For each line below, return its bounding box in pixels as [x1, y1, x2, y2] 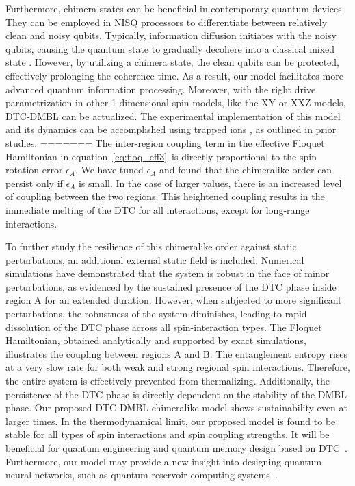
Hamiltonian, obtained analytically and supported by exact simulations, [5, 333, 306, 348]
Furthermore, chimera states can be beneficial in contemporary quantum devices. [5, 1, 345, 15]
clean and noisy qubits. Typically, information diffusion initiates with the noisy [5, 28, 337, 42]
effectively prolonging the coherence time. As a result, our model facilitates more [5, 68, 343, 82]
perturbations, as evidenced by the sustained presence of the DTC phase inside [5, 279, 337, 293]
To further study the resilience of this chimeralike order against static [5, 239, 297, 254]
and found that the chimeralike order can [159, 162, 332, 177]
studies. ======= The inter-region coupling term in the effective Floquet [5, 135, 325, 149]
